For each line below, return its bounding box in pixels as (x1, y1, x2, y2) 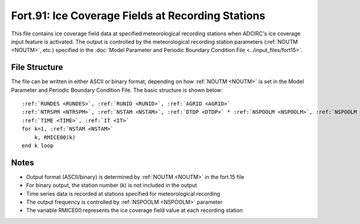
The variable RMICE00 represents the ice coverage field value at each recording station (26, 207, 243, 214)
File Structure (11, 62, 63, 72)
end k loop (22, 142, 54, 149)
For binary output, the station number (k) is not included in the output (26, 181, 197, 189)
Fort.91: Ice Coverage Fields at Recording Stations (11, 9, 266, 22)
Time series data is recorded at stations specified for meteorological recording (26, 190, 220, 197)
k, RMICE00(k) (34, 134, 76, 141)
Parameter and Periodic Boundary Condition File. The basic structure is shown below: (11, 86, 223, 93)
